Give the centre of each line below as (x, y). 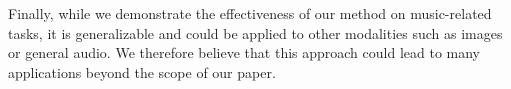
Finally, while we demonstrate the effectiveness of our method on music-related (250, 13)
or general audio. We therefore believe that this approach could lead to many (244, 52)
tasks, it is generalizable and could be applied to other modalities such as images (255, 32)
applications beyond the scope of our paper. (142, 71)
